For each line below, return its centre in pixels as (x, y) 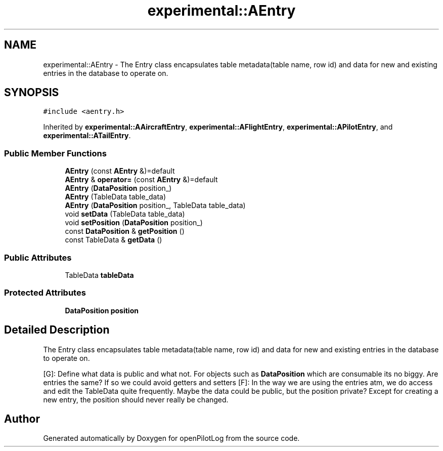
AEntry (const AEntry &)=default (120, 171)
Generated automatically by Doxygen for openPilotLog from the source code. (171, 438)
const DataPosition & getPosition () (125, 231)
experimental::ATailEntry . (87, 136)
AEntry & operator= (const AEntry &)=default (141, 180)
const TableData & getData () (114, 240)
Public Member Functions (55, 153)
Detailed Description (57, 330)
